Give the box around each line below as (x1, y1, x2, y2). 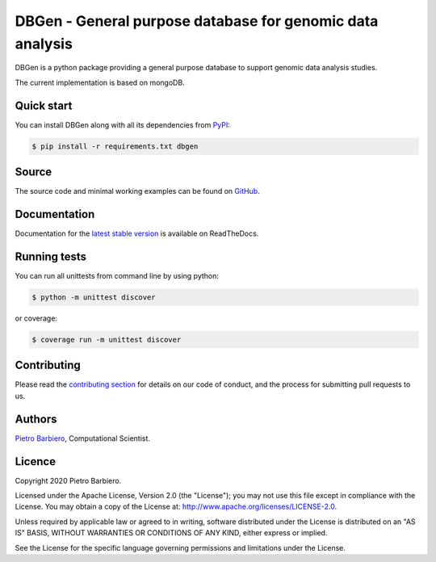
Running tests (15, 250, 87, 263)
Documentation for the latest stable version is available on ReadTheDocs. (15, 229, 259, 238)
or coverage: (15, 313, 58, 323)
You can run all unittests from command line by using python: (15, 271, 220, 280)
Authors (15, 412, 57, 426)
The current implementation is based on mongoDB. (15, 78, 185, 87)
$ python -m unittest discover (31, 292, 157, 302)
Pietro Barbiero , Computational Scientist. (15, 433, 151, 443)
